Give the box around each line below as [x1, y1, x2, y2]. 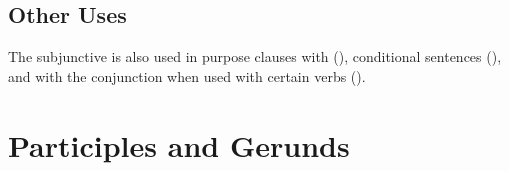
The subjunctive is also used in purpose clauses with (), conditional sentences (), [8, 46, 502, 67]
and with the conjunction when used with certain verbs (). [8, 65, 366, 86]
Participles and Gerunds [8, 124, 350, 165]
